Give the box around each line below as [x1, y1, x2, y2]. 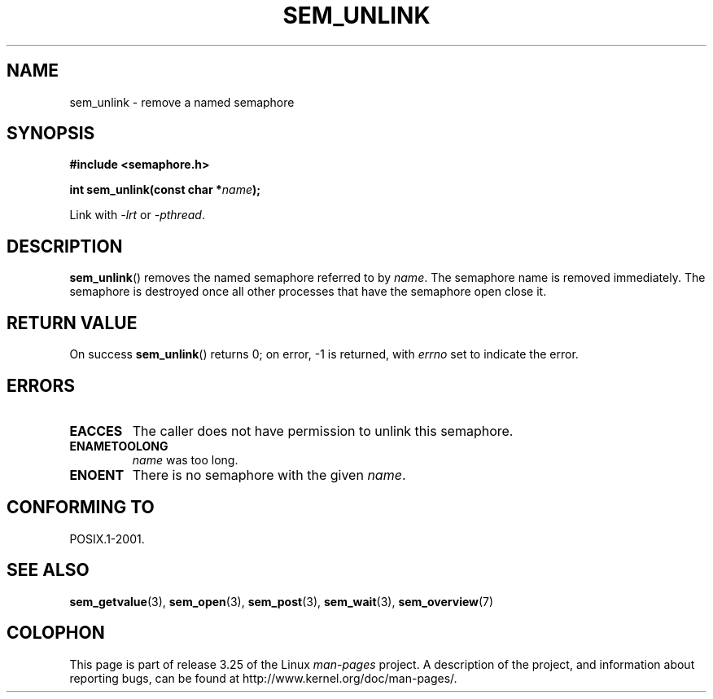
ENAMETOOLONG [69, 438, 168, 453]
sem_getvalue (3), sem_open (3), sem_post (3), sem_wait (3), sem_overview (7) [69, 594, 494, 609]
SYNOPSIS [7, 123, 95, 144]
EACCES [69, 422, 123, 439]
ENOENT [69, 466, 125, 483]
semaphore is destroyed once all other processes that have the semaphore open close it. [69, 284, 547, 299]
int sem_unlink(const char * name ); [69, 182, 261, 197]
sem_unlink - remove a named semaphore [69, 95, 295, 109]
